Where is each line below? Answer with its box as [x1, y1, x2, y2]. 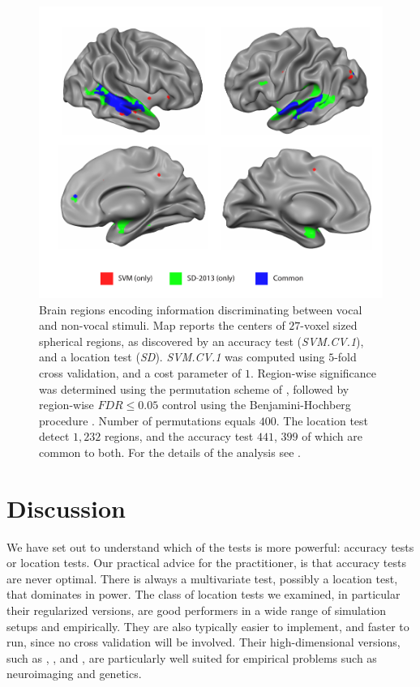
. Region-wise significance [250, 364, 376, 381]
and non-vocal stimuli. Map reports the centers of [39, 317, 285, 334]
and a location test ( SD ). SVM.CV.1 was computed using [39, 348, 325, 365]
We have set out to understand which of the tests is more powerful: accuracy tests [6, 538, 414, 555]
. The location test [276, 412, 369, 429]
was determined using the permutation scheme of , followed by [39, 380, 349, 397]
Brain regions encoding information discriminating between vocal [39, 301, 362, 318]
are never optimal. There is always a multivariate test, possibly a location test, [6, 570, 398, 587]
